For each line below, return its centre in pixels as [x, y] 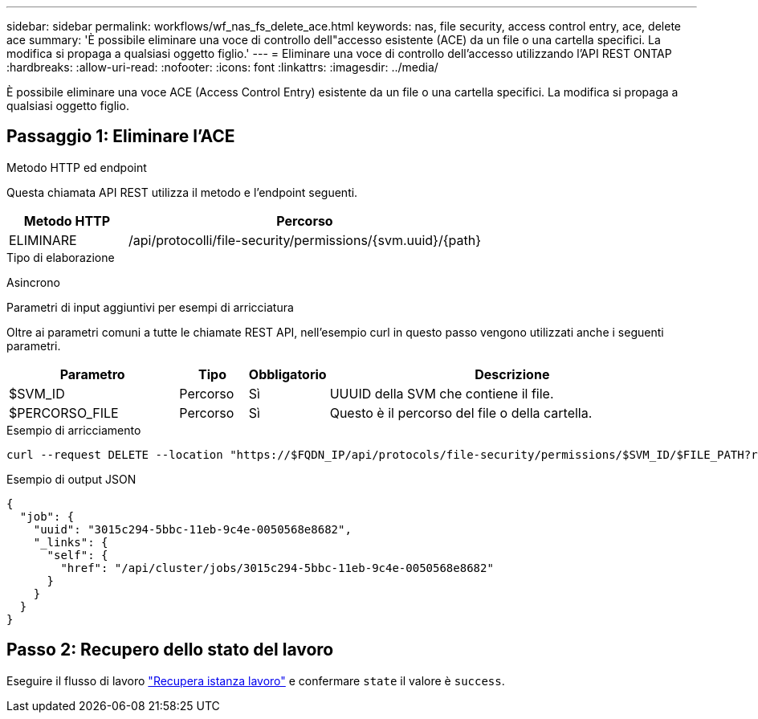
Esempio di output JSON [71, 479]
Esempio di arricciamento [74, 430]
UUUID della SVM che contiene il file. [442, 393]
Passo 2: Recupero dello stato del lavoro [170, 650]
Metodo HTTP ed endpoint [77, 167]
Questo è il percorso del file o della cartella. [461, 413]
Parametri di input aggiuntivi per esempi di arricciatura [150, 307]
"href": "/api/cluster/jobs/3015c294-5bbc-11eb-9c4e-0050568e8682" [277, 568]
